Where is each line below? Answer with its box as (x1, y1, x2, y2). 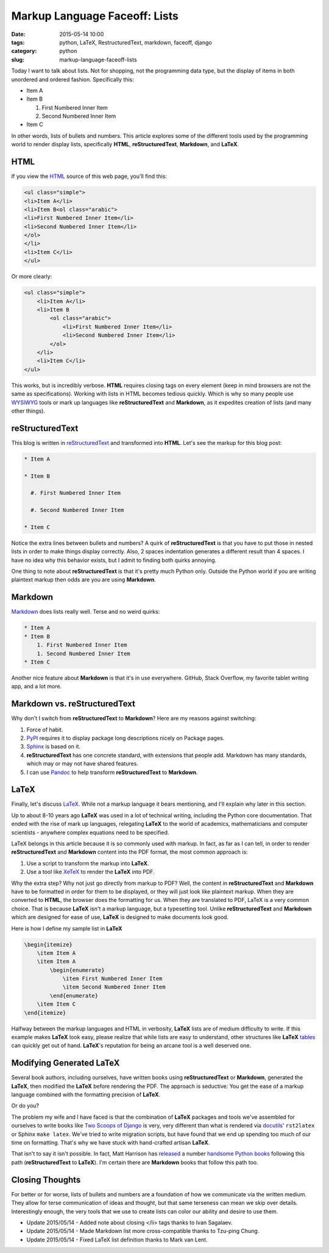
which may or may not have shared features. (26, 760, 138, 767)
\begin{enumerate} (49, 967, 105, 973)
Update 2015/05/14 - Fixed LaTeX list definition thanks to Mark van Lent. (26, 1236, 208, 1243)
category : (11, 48, 37, 55)
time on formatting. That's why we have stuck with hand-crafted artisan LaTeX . (11, 1139, 210, 1146)
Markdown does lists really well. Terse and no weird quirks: (11, 608, 160, 616)
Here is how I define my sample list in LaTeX (11, 925, 122, 932)
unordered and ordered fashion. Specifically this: (11, 76, 134, 83)
